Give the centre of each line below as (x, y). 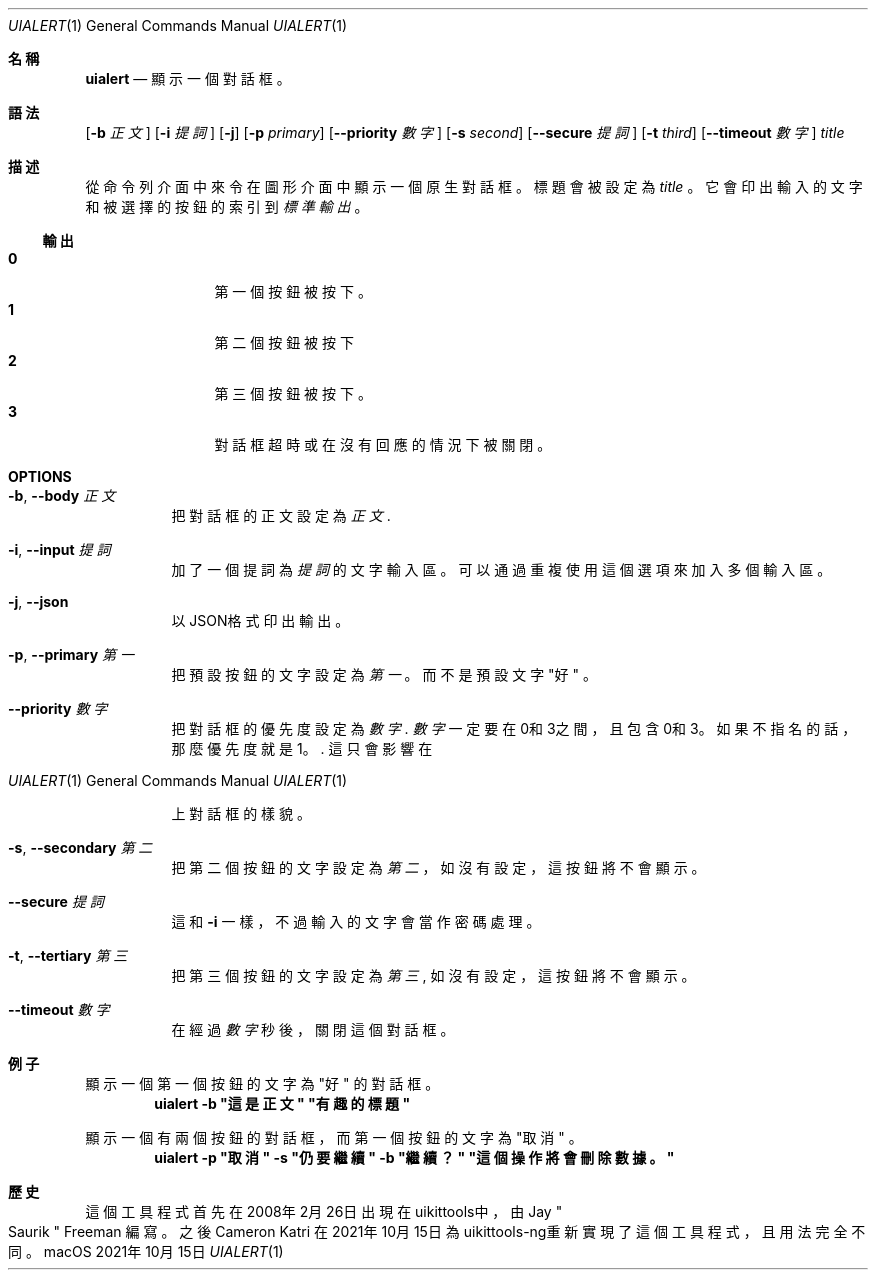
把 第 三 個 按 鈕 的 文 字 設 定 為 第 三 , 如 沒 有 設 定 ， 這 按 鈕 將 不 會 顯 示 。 (433, 975)
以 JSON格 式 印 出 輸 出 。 (260, 620)
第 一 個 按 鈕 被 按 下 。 (293, 291)
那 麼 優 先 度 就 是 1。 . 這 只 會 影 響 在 (302, 748)
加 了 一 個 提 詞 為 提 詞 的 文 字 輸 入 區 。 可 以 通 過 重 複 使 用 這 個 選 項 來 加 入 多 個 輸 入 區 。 (501, 569)
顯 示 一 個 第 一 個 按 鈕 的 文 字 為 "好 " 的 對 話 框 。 (262, 1083)
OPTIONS (40, 476)
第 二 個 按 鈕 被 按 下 (284, 342)
